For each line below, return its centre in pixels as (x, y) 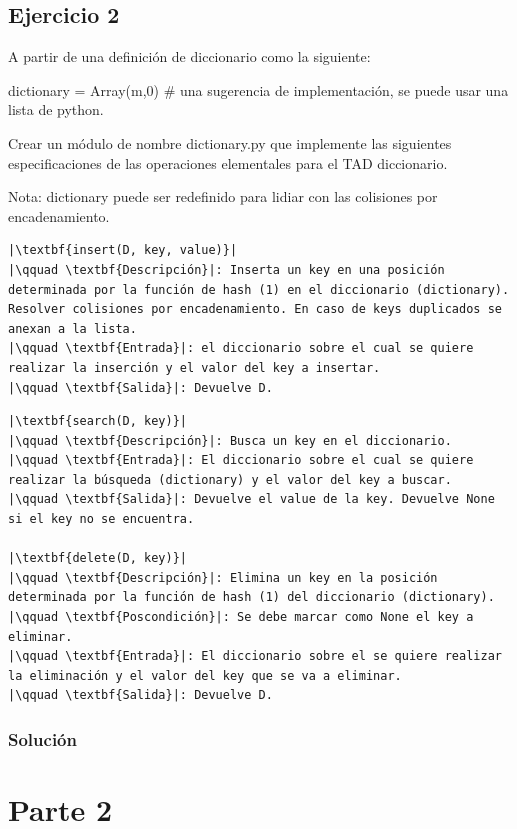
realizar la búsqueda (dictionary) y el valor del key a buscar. (230, 479)
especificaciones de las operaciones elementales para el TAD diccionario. (228, 162)
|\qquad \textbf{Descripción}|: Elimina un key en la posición (223, 577)
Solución (42, 738)
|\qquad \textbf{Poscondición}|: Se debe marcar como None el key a (241, 617)
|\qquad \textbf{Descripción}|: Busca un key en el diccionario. (230, 440)
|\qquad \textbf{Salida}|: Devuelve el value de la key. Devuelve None (251, 499)
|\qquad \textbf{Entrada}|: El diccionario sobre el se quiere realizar (255, 656)
